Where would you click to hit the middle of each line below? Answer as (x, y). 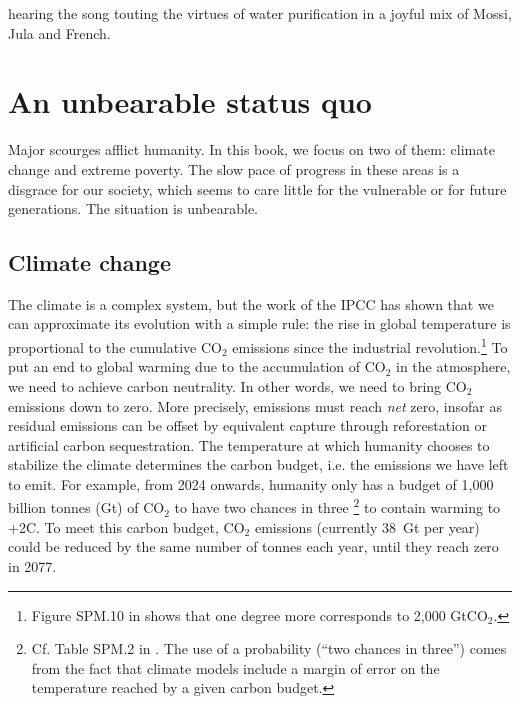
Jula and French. (59, 32)
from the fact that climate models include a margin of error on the (235, 667)
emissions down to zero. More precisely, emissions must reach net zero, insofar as (255, 405)
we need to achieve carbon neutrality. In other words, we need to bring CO (237, 385)
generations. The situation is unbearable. (133, 208)
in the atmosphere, (453, 366)
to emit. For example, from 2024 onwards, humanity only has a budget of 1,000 (251, 483)
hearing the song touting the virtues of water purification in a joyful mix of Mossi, (260, 13)
